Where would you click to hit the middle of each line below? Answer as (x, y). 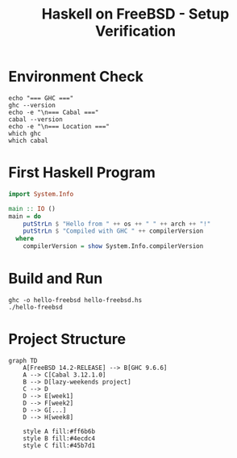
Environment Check (76, 77)
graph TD (23, 360)
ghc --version (32, 105)
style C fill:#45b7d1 (59, 445)
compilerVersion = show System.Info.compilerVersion (113, 246)
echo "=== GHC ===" (41, 98)
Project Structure (67, 339)
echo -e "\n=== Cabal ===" (54, 112)
